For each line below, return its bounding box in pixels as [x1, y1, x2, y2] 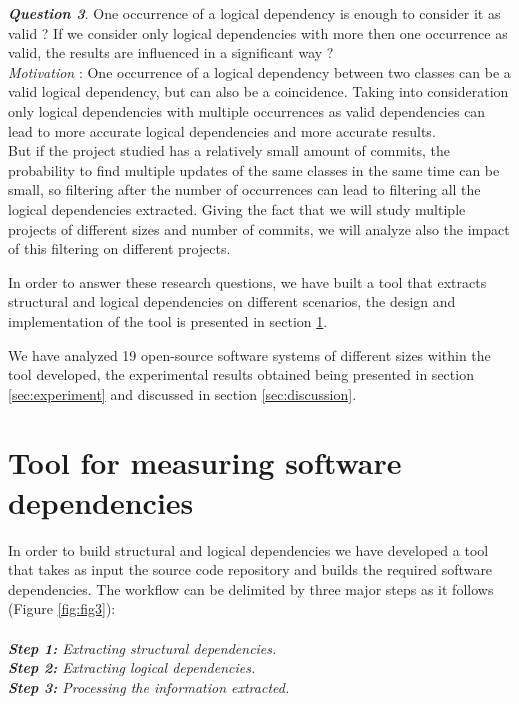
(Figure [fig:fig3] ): [8, 598, 116, 619]
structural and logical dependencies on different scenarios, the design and [8, 291, 456, 312]
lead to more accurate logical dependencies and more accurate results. [8, 120, 436, 141]
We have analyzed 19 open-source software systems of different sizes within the [8, 344, 491, 365]
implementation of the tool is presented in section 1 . [8, 310, 328, 331]
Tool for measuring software [8, 442, 402, 483]
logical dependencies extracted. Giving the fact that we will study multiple [8, 198, 466, 219]
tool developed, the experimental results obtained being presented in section [8, 364, 474, 385]
